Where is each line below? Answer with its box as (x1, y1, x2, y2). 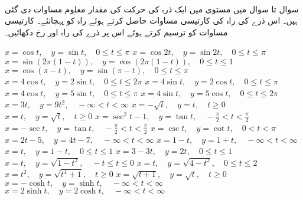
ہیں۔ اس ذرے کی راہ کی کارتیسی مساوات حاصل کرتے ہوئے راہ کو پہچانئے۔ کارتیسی (5, 14, 298, 27)
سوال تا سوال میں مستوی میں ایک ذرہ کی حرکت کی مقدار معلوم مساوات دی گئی (5, 2, 299, 15)
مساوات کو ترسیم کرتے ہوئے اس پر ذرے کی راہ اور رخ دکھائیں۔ (5, 25, 228, 38)
